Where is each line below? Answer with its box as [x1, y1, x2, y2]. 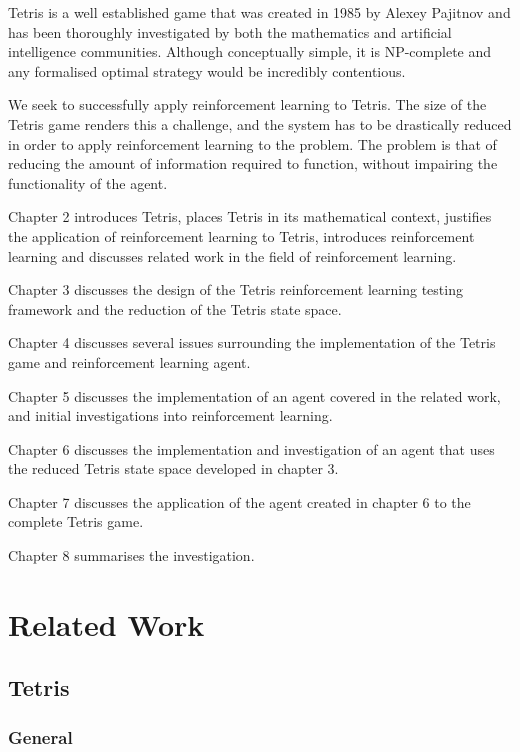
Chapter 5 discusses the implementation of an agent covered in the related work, [8, 385, 501, 406]
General [8, 724, 73, 749]
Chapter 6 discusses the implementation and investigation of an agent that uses [8, 438, 495, 459]
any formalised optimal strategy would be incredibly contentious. [8, 60, 406, 81]
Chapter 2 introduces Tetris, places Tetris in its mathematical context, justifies [8, 206, 492, 227]
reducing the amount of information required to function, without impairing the [8, 153, 498, 174]
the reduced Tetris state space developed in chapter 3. [8, 458, 339, 479]
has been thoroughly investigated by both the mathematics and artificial [8, 21, 452, 42]
